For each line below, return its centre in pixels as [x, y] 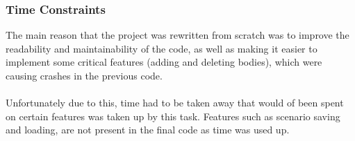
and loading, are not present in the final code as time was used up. [148, 130]
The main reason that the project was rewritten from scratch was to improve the [177, 35]
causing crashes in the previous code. [84, 75]
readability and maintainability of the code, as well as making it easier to [162, 48]
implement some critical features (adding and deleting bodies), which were [164, 62]
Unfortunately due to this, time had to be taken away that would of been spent [175, 103]
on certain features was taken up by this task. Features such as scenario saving [173, 116]
